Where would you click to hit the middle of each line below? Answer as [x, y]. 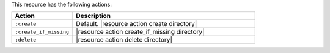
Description [94, 16]
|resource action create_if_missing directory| [140, 32]
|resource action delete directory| [124, 40]
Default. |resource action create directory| [137, 24]
